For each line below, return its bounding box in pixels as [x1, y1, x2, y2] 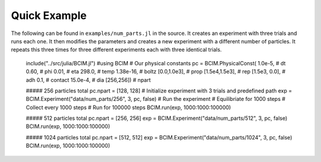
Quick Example [11, 9, 87, 22]
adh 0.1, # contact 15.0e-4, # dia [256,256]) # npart [26, 76, 151, 83]
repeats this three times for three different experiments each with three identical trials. [11, 46, 222, 53]
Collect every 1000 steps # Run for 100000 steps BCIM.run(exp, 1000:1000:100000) [26, 104, 231, 111]
